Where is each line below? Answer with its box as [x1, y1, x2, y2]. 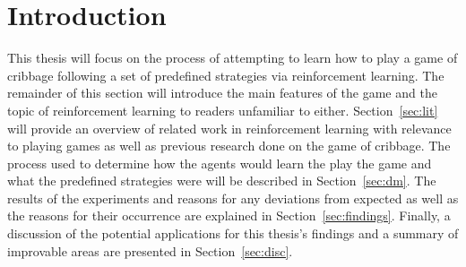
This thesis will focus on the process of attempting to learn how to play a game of [7, 48, 458, 67]
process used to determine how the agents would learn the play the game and [7, 153, 432, 172]
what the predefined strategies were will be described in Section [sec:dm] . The [7, 171, 436, 190]
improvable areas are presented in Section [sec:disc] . [7, 241, 293, 260]
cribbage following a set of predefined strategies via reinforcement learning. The [7, 65, 444, 84]
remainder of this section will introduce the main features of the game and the [7, 83, 437, 102]
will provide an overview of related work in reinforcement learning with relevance [7, 118, 452, 137]
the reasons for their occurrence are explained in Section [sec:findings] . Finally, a [7, 206, 451, 225]
